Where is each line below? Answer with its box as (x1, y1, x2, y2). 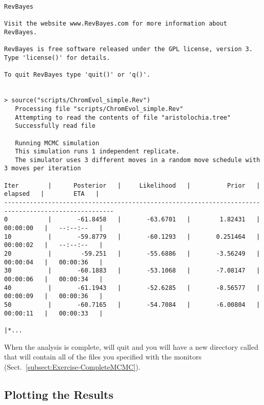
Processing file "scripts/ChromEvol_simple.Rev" (15, 105, 183, 112)
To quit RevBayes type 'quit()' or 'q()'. (4, 71, 151, 79)
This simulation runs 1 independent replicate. (15, 148, 180, 155)
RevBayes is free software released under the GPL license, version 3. (4, 46, 253, 53)
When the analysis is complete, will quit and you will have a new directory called (4, 341, 258, 352)
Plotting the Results (4, 386, 113, 402)
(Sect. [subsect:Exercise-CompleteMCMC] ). (4, 361, 140, 372)
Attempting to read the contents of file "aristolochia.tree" (15, 114, 231, 121)
